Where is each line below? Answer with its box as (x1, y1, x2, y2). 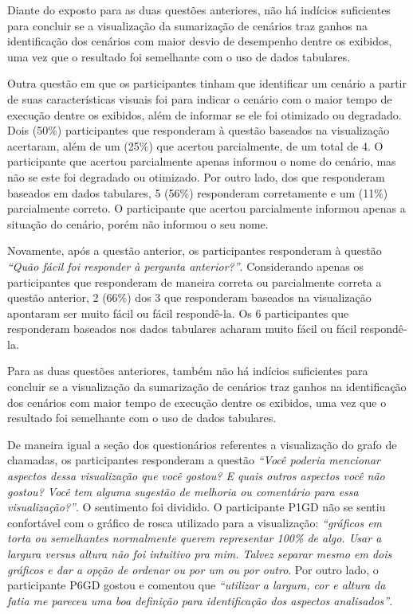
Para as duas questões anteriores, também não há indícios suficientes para (7, 362, 368, 379)
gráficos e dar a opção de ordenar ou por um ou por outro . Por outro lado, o (7, 561, 379, 577)
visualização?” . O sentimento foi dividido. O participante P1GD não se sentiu (7, 499, 386, 515)
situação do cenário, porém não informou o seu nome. (7, 215, 269, 232)
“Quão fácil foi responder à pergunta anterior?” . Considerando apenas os (7, 257, 364, 274)
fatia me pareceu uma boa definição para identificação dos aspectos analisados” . (7, 592, 393, 608)
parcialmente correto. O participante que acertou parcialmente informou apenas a (7, 200, 406, 217)
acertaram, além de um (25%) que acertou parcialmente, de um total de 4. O (7, 137, 383, 154)
